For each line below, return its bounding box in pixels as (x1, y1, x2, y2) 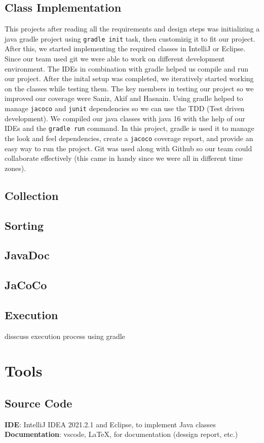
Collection (5, 187, 59, 203)
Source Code (5, 395, 72, 411)
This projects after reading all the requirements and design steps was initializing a (5, 23, 260, 34)
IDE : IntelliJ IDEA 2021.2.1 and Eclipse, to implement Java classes (5, 419, 216, 429)
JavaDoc (5, 247, 50, 263)
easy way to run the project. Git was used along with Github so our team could (5, 143, 252, 153)
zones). (5, 162, 26, 173)
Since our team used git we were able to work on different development (5, 53, 225, 64)
